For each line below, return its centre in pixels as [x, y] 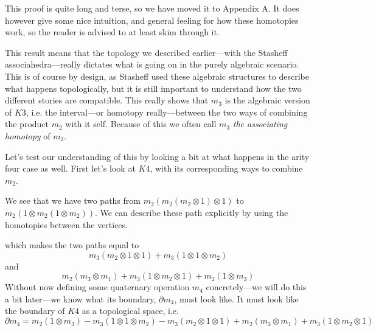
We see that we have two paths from [73, 200]
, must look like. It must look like [236, 298]
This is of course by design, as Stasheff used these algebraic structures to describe [157, 76]
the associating [260, 124]
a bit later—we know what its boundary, [81, 298]
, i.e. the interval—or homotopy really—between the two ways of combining [167, 112]
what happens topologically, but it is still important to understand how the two [153, 88]
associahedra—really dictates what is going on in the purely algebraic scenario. [152, 64]
